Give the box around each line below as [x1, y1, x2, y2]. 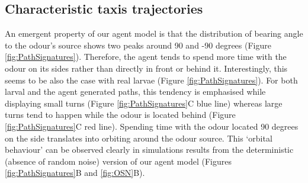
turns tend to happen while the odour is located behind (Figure [5, 108, 236, 121]
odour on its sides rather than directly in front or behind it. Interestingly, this [5, 62, 288, 74]
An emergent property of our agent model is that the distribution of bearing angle [5, 27, 303, 40]
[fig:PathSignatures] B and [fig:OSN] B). [5, 166, 145, 179]
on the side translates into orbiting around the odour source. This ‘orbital [5, 131, 272, 144]
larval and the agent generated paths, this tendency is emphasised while [5, 85, 266, 98]
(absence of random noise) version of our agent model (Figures [5, 155, 232, 167]
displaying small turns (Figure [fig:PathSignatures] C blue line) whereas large [5, 97, 283, 109]
